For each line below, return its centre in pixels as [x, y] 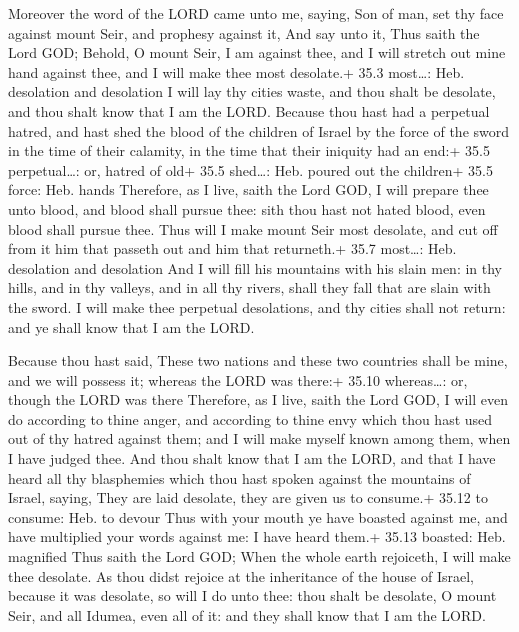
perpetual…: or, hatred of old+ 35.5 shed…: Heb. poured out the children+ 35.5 [250, 169]
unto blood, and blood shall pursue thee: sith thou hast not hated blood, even [247, 208]
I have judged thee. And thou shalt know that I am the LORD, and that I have [252, 458]
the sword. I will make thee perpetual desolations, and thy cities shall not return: [257, 306]
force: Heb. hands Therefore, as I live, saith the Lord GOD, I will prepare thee [248, 189]
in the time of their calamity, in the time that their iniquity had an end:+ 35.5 [249, 150]
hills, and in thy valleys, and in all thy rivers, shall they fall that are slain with [249, 287]
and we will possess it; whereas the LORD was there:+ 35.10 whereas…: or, [238, 379]
